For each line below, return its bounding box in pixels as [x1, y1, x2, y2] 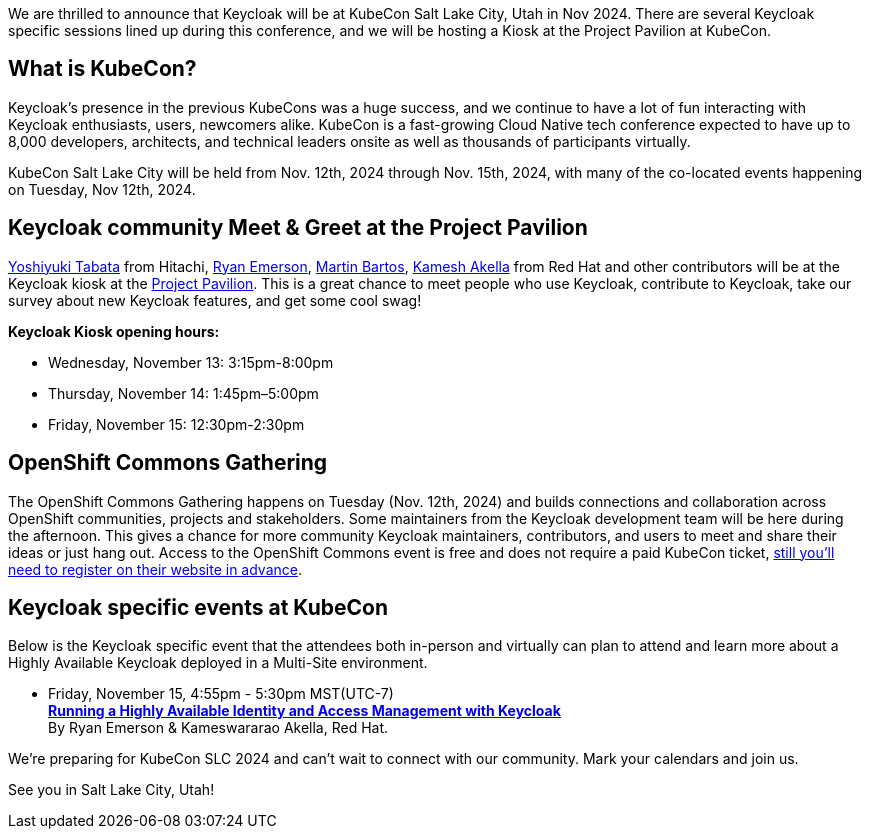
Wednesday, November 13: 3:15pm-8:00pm [48, 353, 334, 371]
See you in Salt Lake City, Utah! [8, 781, 215, 799]
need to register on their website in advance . [8, 560, 302, 578]
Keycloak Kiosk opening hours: [8, 322, 220, 340]
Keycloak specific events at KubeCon [8, 594, 389, 620]
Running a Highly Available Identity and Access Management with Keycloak [48, 702, 561, 720]
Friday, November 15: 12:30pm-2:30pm [48, 415, 305, 433]
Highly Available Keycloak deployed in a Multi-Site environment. [8, 654, 428, 672]
